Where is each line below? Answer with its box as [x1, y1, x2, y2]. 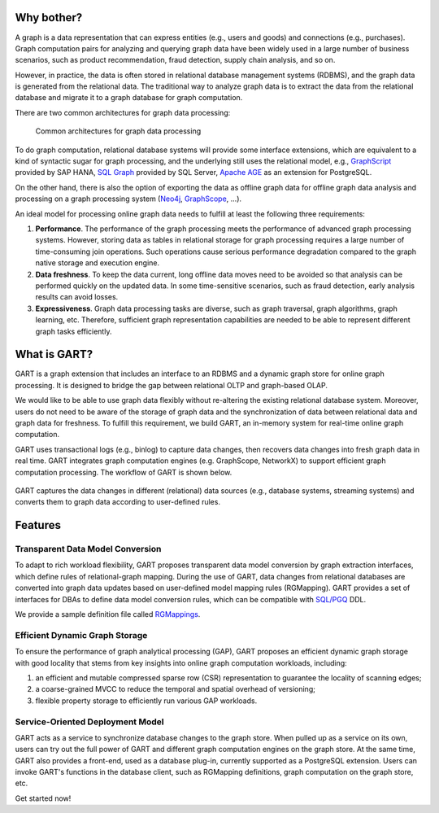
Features [15, 518, 61, 532]
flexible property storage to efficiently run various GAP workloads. [35, 696, 258, 706]
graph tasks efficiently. [35, 326, 112, 336]
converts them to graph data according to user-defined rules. [15, 497, 221, 507]
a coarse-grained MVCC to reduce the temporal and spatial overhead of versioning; [35, 684, 316, 694]
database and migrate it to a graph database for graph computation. [15, 93, 243, 103]
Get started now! [15, 793, 72, 803]
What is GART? [15, 347, 93, 361]
